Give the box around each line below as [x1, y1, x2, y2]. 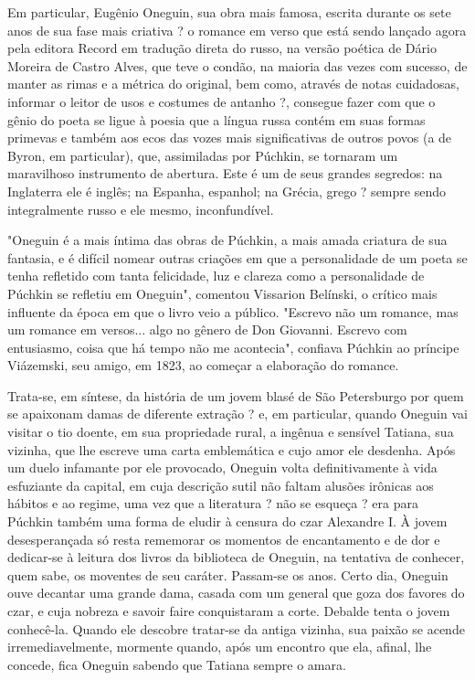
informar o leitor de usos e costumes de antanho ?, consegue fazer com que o [7, 91, 436, 111]
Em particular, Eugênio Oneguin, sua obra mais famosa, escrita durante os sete [7, 3, 451, 21]
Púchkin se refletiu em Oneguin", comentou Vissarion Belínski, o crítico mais [7, 283, 438, 303]
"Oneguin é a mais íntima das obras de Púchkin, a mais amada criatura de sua [7, 230, 448, 250]
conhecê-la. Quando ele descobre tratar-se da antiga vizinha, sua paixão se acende [7, 619, 465, 638]
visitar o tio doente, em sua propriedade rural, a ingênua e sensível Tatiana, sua [7, 422, 454, 441]
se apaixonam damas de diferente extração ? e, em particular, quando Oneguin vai [7, 404, 468, 423]
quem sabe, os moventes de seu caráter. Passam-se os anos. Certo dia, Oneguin [7, 565, 449, 584]
